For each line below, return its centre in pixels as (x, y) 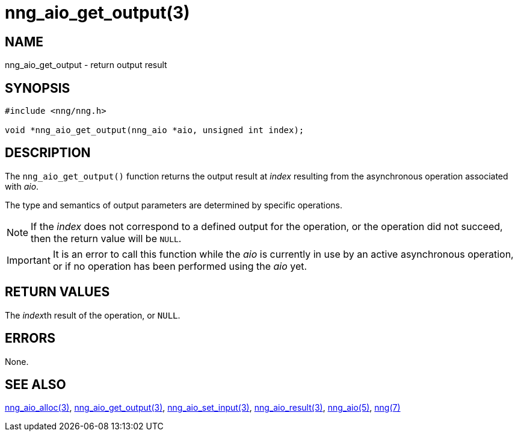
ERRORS (30, 338)
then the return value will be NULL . (106, 238)
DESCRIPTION (48, 153)
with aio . (22, 186)
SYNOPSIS (38, 88)
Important (29, 260)
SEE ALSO (35, 384)
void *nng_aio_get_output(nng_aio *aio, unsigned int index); (155, 130)
